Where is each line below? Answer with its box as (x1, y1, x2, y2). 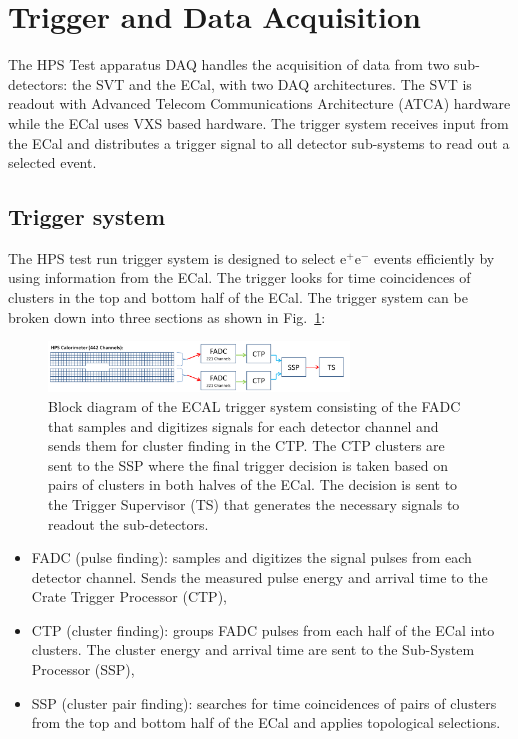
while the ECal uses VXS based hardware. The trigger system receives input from (8, 112, 509, 133)
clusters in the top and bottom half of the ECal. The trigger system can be (8, 287, 468, 308)
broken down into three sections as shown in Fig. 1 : (8, 306, 326, 327)
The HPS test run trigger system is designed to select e (8, 247, 347, 268)
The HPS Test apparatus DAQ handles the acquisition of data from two (8, 54, 450, 75)
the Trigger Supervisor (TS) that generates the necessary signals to (48, 493, 460, 514)
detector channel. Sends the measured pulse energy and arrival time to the (31, 566, 488, 587)
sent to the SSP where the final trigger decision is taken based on (48, 454, 448, 475)
